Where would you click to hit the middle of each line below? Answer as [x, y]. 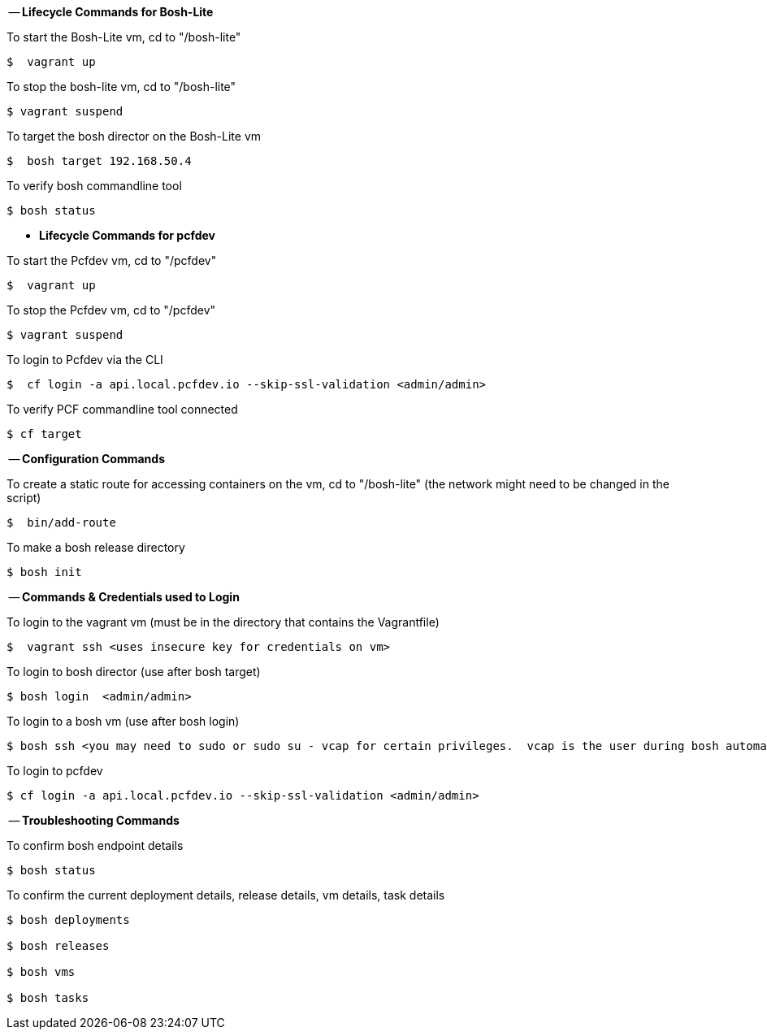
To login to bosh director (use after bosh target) [134, 672]
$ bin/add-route [61, 522]
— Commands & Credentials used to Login [124, 597]
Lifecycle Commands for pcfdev [127, 235]
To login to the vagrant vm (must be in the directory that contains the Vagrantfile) [223, 622]
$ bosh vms [41, 972]
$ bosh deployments [68, 920]
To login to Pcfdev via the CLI [85, 360]
